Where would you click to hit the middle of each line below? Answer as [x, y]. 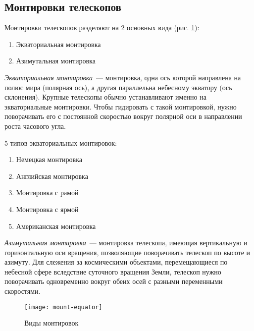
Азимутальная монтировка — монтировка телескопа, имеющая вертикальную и [126, 243]
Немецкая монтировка [49, 159]
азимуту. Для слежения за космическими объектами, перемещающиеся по [116, 262]
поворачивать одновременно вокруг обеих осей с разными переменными [114, 281]
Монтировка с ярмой [47, 209]
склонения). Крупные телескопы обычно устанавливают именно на [105, 97]
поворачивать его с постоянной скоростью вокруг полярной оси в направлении [123, 116]
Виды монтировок [51, 323]
